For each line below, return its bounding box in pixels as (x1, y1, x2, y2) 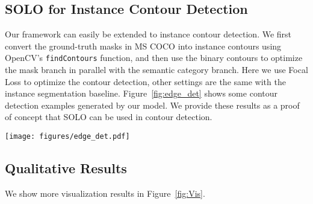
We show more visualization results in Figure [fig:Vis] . (5, 186, 205, 199)
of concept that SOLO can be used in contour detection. (5, 110, 212, 123)
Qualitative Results (5, 159, 127, 177)
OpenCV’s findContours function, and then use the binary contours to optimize (5, 51, 303, 64)
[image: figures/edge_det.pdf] (5, 132, 130, 141)
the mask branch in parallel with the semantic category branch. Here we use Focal (5, 63, 308, 76)
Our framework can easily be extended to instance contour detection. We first (5, 28, 292, 40)
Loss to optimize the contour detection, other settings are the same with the (5, 75, 286, 88)
